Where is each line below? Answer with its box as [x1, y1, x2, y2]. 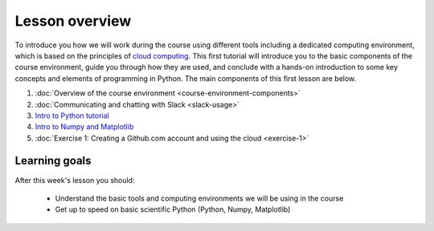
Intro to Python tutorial [35, 111, 109, 120]
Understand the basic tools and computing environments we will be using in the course [55, 193, 344, 203]
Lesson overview [14, 12, 132, 30]
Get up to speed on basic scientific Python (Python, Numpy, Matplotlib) [55, 205, 291, 214]
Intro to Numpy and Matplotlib [35, 122, 134, 132]
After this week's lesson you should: [14, 175, 135, 184]
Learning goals [14, 154, 92, 168]
